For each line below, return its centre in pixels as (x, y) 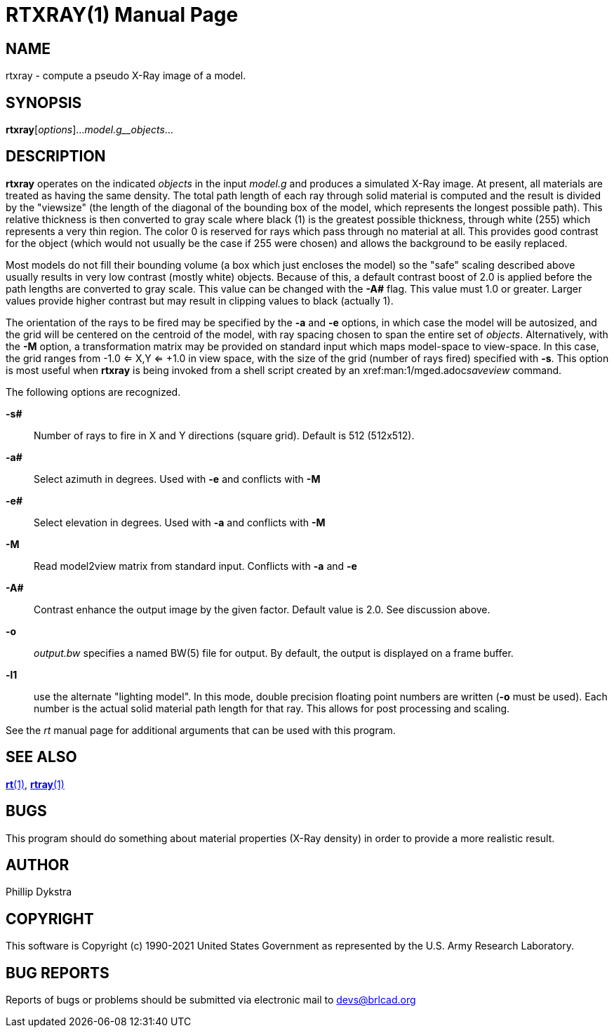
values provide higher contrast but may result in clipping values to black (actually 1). (200, 300)
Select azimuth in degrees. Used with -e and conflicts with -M (177, 479)
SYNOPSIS (44, 102)
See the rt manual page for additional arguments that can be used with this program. (201, 730)
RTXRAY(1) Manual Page (122, 15)
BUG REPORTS (58, 973)
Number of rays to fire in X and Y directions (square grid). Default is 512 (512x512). (224, 435)
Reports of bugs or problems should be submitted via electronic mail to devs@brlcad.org (211, 1000)
